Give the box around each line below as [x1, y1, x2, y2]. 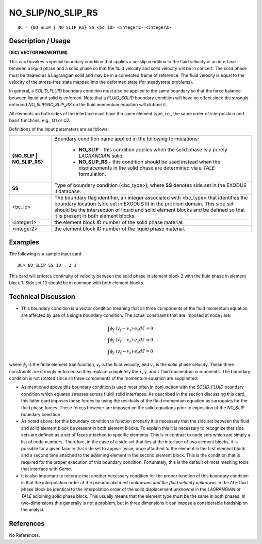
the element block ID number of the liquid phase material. [54, 225, 185, 232]
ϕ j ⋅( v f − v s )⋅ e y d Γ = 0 [110, 337, 153, 344]
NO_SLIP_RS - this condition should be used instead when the [78, 158, 221, 165]
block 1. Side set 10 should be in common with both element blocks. [9, 280, 145, 286]
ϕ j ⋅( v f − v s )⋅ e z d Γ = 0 [110, 348, 153, 355]
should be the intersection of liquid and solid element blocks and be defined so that [54, 206, 245, 213]
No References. [9, 532, 40, 538]
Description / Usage [9, 37, 70, 45]
